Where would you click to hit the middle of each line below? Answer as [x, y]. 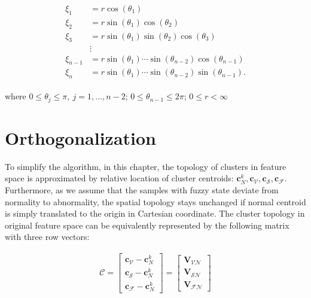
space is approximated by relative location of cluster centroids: [119, 178]
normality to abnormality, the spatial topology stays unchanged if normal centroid [155, 201]
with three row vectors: [47, 237]
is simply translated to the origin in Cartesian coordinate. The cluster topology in [155, 213]
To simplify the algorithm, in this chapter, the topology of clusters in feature [146, 166]
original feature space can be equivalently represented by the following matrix [147, 225]
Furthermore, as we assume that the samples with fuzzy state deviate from [142, 189]
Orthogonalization [80, 137]
